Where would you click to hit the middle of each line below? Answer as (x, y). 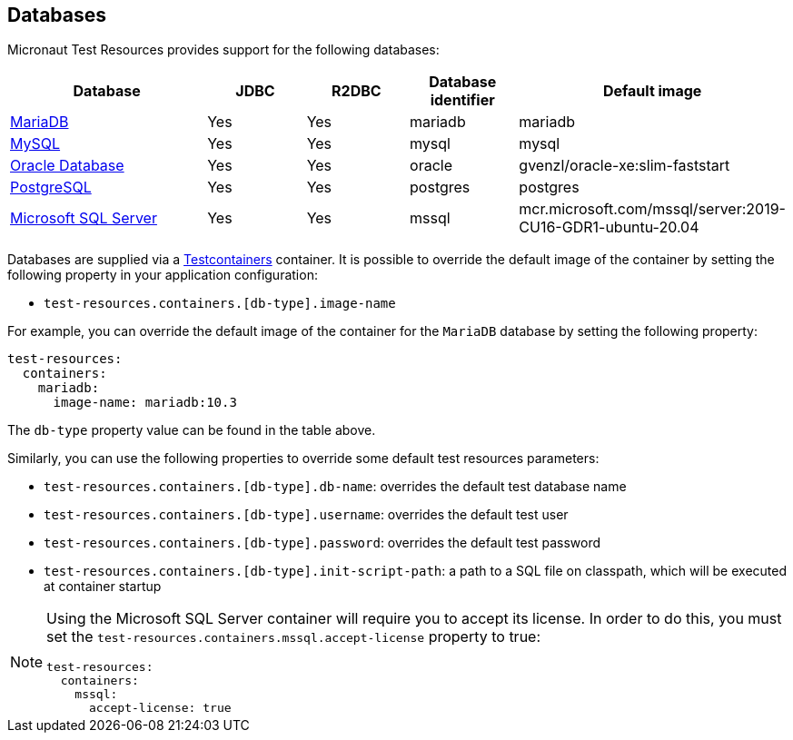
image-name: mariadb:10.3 (145, 403)
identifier (462, 100)
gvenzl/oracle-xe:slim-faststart (624, 166)
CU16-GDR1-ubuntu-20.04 (609, 227)
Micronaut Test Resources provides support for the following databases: (223, 50)
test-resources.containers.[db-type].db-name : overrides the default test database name (335, 487)
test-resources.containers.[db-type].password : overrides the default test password (322, 543)
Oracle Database (67, 166)
